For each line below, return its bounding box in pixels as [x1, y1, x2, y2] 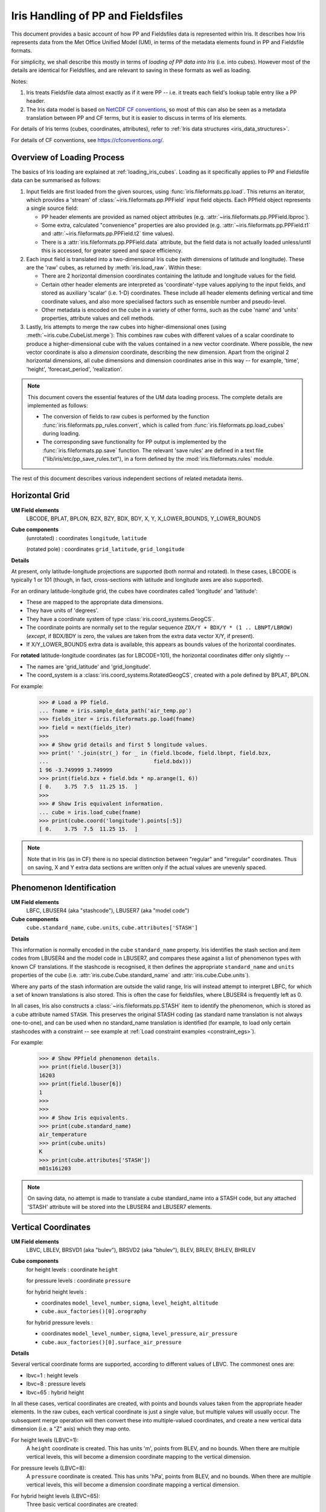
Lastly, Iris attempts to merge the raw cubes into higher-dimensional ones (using [26, 323, 226, 330]
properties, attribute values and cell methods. [41, 314, 155, 322]
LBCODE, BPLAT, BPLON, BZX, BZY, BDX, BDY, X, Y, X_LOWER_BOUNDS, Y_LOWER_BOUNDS [26, 515, 261, 522]
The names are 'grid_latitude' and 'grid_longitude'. [26, 663, 151, 670]
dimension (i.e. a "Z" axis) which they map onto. [11, 1425, 131, 1433]
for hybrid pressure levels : [26, 1318, 94, 1326]
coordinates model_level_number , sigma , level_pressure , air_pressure [41, 1330, 238, 1337]
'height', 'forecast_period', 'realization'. [26, 365, 123, 373]
